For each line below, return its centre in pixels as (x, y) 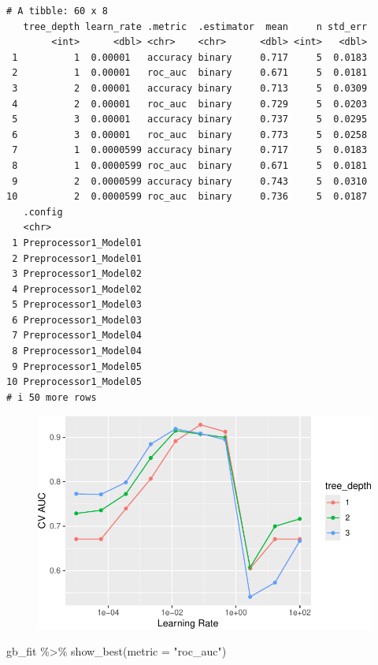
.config (43, 212)
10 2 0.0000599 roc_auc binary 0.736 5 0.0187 (187, 197)
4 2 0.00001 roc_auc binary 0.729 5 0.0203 (190, 104)
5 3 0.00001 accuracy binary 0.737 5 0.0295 (190, 120)
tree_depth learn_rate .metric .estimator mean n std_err (195, 26)
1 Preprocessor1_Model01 (77, 243)
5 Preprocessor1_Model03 (77, 305)
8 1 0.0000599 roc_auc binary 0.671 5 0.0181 (190, 165)
